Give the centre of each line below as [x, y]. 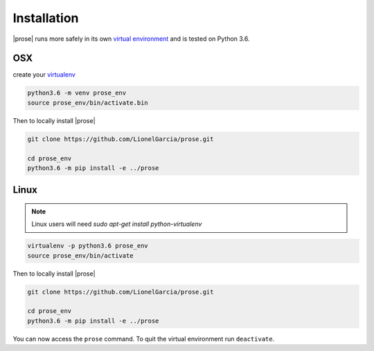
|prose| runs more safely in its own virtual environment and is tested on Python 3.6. [131, 39]
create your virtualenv [44, 75]
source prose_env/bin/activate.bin [88, 103]
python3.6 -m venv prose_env [77, 93]
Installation [46, 18]
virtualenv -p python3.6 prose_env [88, 246]
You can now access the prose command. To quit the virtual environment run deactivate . [144, 339]
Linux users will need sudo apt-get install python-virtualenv [117, 224]
